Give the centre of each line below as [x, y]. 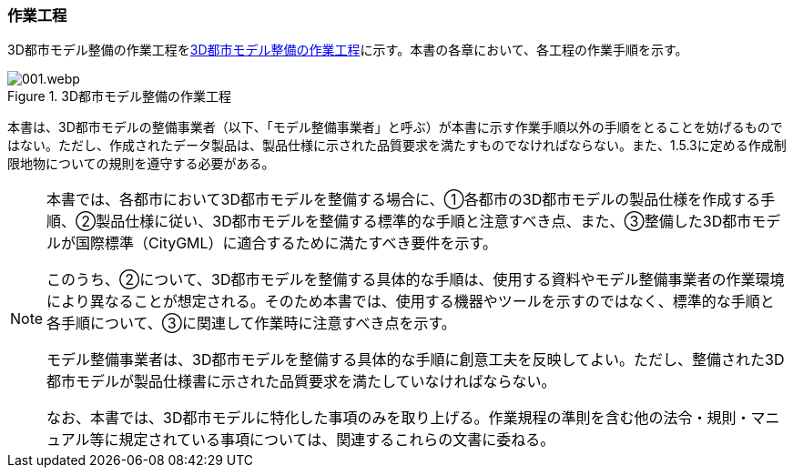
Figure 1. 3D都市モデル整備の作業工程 [120, 96]
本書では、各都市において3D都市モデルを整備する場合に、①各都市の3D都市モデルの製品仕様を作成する [404, 200]
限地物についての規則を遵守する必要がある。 [141, 164]
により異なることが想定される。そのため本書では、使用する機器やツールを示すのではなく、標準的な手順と [411, 302]
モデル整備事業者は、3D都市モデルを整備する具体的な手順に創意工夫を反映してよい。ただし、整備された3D [416, 360]
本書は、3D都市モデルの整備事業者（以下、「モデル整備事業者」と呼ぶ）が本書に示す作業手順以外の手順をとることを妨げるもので [395, 127]
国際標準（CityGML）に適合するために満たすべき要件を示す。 [286, 243]
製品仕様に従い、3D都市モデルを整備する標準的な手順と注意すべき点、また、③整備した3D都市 [424, 222]
